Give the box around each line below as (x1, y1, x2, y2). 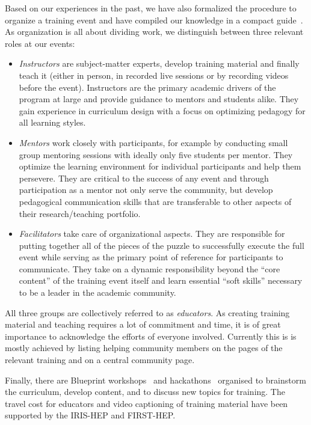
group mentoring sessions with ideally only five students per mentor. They (19, 148, 293, 161)
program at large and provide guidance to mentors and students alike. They (19, 93, 299, 105)
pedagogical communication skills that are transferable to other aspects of (19, 195, 292, 207)
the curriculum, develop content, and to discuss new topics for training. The (5, 385, 285, 398)
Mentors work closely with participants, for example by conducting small (19, 136, 288, 148)
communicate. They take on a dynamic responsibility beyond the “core (19, 262, 280, 275)
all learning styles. (19, 116, 86, 129)
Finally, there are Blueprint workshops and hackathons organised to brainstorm (5, 373, 306, 386)
